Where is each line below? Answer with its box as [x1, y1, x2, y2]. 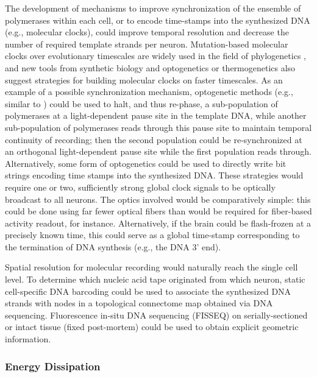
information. [5, 333, 51, 345]
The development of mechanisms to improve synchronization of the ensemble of [5, 2, 301, 14]
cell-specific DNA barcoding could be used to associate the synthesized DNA [5, 284, 291, 297]
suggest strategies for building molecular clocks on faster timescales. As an [5, 73, 283, 86]
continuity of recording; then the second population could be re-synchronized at [5, 133, 302, 146]
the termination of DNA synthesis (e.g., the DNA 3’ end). [5, 240, 221, 253]
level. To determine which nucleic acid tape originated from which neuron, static [5, 273, 305, 286]
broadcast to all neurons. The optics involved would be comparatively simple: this [5, 192, 311, 205]
